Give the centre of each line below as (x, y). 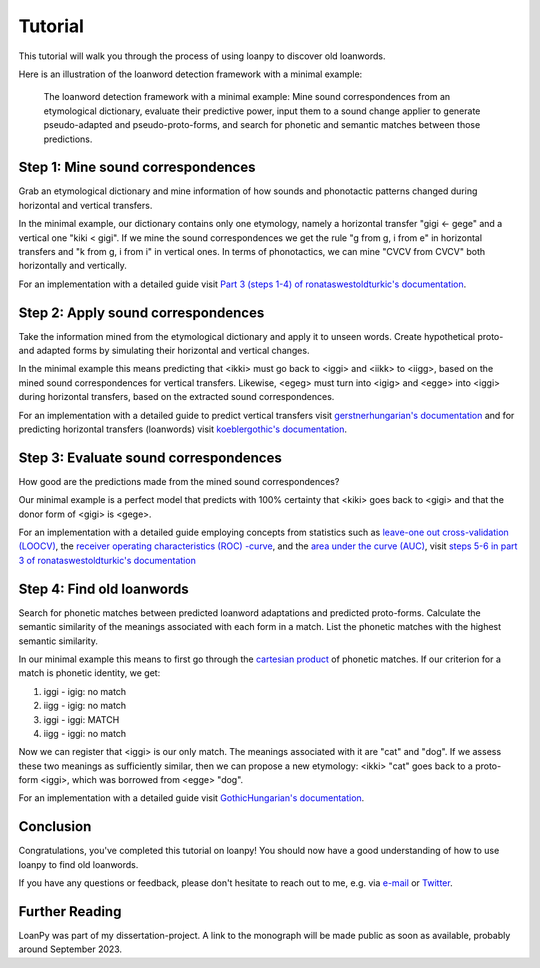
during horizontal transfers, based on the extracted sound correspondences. (176, 397)
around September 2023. (70, 949)
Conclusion (55, 826)
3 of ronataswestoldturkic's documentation (107, 560)
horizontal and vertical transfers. (85, 205)
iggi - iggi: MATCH (81, 719)
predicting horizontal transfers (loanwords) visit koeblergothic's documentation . (183, 429)
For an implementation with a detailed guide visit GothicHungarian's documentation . (191, 798)
